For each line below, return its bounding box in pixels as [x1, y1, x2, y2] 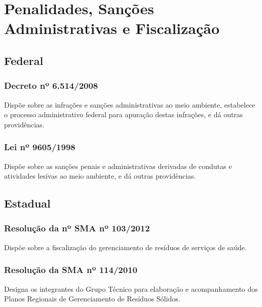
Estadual [4, 195, 51, 211]
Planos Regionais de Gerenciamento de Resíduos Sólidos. [4, 293, 180, 304]
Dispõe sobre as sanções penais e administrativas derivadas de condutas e [4, 160, 232, 171]
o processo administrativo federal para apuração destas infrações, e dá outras [4, 109, 243, 120]
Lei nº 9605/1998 [4, 141, 76, 153]
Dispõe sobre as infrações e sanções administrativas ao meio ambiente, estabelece [4, 99, 255, 110]
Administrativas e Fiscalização [4, 18, 220, 39]
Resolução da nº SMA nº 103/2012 [4, 222, 150, 234]
